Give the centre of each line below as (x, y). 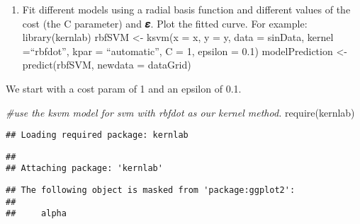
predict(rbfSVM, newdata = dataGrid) (107, 65)
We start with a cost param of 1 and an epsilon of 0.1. (124, 88)
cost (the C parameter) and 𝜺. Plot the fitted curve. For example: (165, 23)
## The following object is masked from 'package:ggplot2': (151, 190)
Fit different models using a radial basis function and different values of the (186, 9)
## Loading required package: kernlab (97, 135)
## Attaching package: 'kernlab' (84, 169)
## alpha (36, 214)
